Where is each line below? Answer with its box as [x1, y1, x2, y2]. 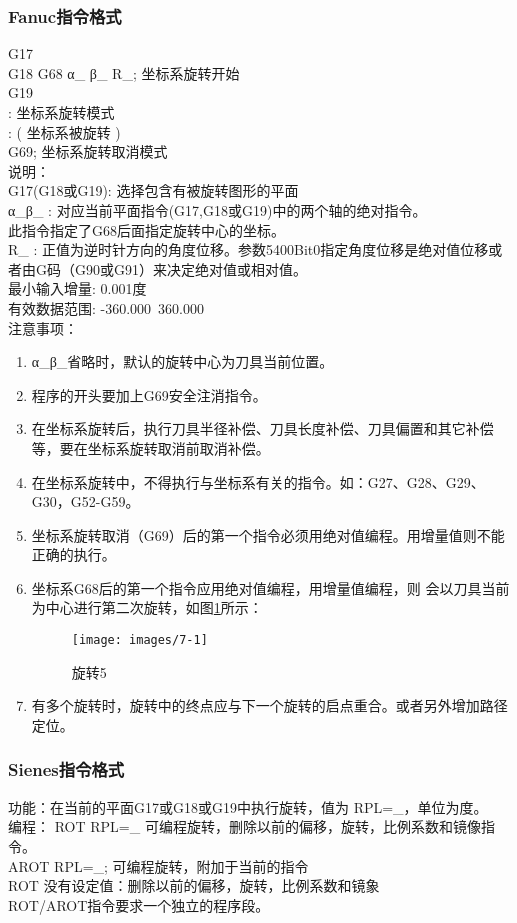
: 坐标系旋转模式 [8, 102, 115, 122]
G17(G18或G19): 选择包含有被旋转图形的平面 [8, 180, 299, 201]
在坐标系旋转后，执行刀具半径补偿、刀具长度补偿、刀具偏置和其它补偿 [31, 418, 494, 439]
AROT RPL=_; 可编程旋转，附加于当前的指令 [8, 855, 309, 876]
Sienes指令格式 [8, 757, 125, 782]
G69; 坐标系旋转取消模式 [8, 141, 168, 162]
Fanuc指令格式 [8, 3, 122, 28]
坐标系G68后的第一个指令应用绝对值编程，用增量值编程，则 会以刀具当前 [31, 577, 510, 598]
